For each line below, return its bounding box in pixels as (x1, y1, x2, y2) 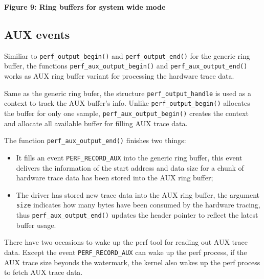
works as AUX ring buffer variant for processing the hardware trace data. (4, 71, 234, 81)
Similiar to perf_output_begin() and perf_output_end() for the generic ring (4, 50, 250, 61)
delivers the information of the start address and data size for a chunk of (16, 162, 244, 173)
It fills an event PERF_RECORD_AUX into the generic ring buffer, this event (16, 152, 243, 162)
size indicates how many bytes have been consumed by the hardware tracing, (16, 199, 260, 210)
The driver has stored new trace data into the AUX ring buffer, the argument (16, 189, 260, 200)
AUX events (4, 26, 70, 42)
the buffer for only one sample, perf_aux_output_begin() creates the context (4, 108, 249, 119)
